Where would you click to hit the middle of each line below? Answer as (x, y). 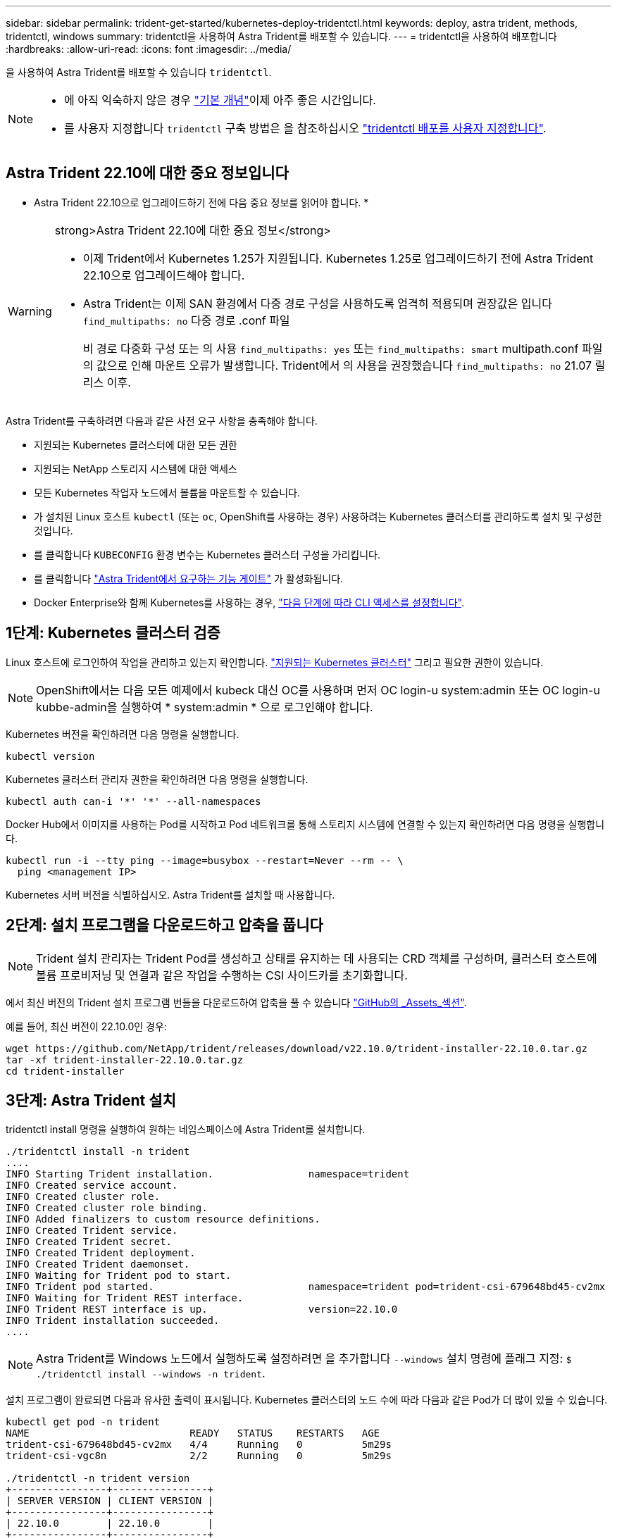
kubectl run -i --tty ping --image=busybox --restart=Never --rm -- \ (205, 860)
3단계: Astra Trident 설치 (91, 1100)
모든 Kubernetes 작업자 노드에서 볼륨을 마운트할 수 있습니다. (167, 492)
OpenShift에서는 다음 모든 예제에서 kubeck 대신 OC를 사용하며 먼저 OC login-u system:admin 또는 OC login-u (318, 690)
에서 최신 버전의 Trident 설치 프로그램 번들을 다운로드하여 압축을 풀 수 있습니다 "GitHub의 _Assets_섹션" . (236, 1002)
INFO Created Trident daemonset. (98, 1264)
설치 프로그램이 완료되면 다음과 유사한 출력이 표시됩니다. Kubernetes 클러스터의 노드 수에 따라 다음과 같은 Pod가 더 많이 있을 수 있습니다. (307, 1400)
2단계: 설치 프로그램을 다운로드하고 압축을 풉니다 (164, 925)
